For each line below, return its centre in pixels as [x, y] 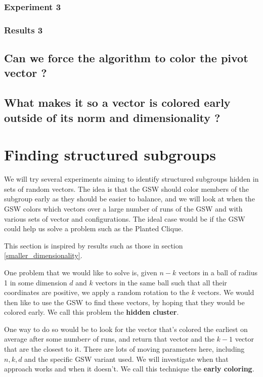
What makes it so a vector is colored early [117, 102]
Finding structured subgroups [110, 155]
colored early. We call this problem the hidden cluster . [92, 312]
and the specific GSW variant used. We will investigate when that [126, 359]
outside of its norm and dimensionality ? [112, 117]
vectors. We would [226, 292]
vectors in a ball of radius [218, 272]
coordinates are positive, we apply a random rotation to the [97, 292]
